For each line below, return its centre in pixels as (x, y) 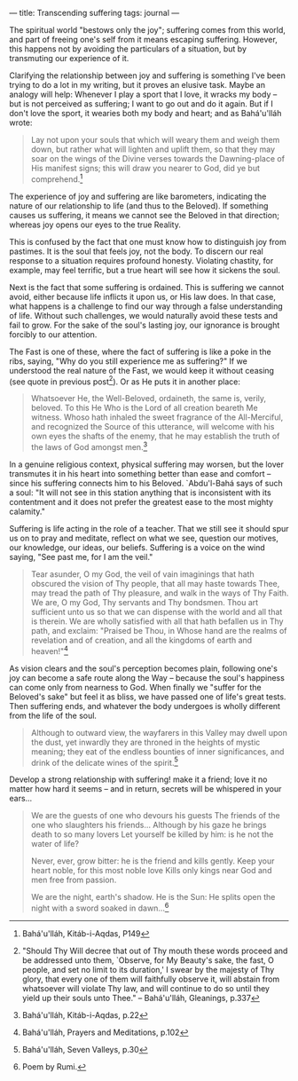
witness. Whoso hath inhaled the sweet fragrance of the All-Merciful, (157, 417)
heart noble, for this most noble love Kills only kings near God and (151, 871)
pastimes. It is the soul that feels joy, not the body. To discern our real (136, 251)
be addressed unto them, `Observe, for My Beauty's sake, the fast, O (148, 960)
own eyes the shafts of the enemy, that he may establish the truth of (155, 436)
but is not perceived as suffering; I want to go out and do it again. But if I (141, 104)
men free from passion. (74, 880)
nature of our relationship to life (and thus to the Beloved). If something (139, 205)
